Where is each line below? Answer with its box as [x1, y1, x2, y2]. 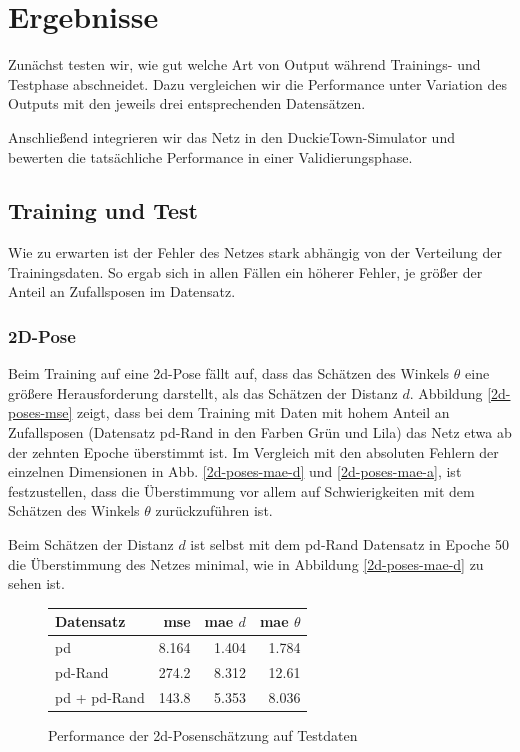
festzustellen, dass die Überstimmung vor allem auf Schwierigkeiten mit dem [8, 480, 475, 501]
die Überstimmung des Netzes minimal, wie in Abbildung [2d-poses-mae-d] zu [8, 553, 484, 574]
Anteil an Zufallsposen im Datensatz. [8, 281, 236, 302]
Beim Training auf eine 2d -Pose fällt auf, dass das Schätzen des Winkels [8, 363, 450, 384]
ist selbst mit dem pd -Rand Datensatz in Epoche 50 [190, 534, 509, 555]
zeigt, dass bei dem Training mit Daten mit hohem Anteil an [77, 402, 450, 423]
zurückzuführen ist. [155, 500, 273, 521]
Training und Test [8, 195, 198, 226]
